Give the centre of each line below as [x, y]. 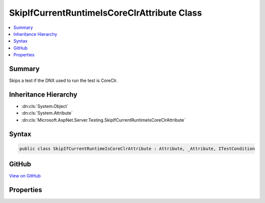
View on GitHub [25, 176]
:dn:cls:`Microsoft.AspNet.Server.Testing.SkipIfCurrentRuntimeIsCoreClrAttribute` [104, 120]
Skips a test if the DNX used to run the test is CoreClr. [63, 80]
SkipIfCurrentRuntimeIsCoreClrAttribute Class [106, 13]
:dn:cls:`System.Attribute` [47, 113]
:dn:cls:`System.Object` [45, 106]
